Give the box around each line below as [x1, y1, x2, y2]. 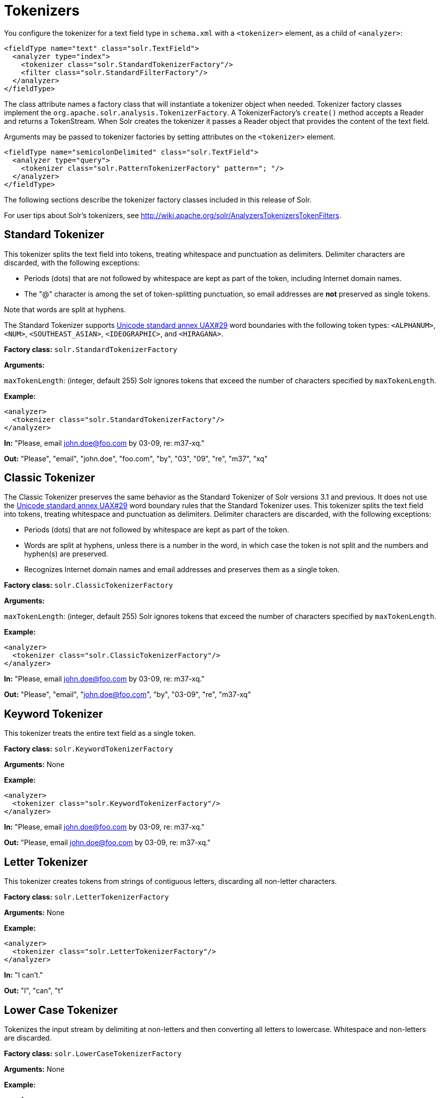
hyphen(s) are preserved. [24, 550, 108, 559]
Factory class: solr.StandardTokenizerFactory [4, 345, 178, 354]
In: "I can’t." [4, 971, 43, 980]
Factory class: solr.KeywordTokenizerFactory [4, 744, 173, 753]
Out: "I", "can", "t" [4, 986, 64, 995]
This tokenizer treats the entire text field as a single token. [4, 729, 196, 738]
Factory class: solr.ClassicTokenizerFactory [4, 581, 173, 590]
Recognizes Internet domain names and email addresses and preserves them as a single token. [24, 565, 339, 574]
